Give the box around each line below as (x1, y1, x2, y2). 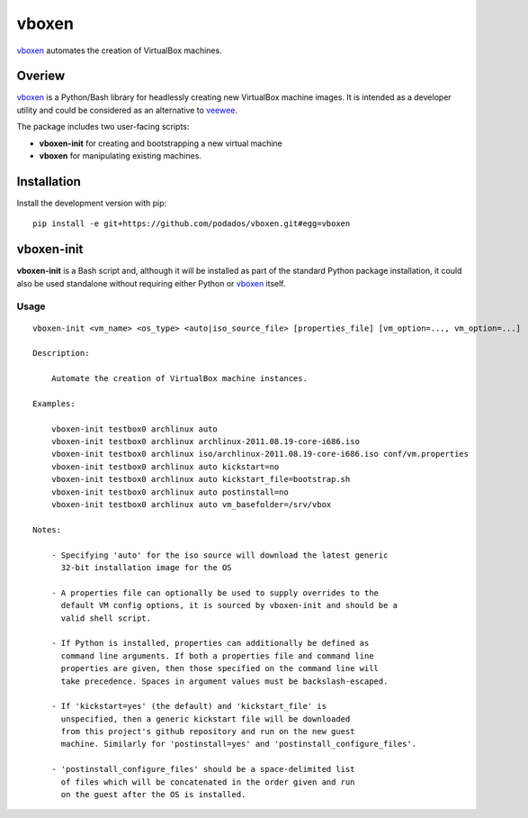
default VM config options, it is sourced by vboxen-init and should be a (60, 600, 398, 611)
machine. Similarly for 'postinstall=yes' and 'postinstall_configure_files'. (60, 739, 417, 750)
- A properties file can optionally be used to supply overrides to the (50, 587, 380, 598)
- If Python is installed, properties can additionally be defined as (50, 638, 370, 649)
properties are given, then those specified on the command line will (60, 663, 380, 674)
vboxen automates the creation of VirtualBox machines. (16, 45, 222, 56)
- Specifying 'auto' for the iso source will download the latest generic (50, 550, 389, 560)
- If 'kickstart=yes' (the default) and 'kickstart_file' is (50, 701, 327, 712)
